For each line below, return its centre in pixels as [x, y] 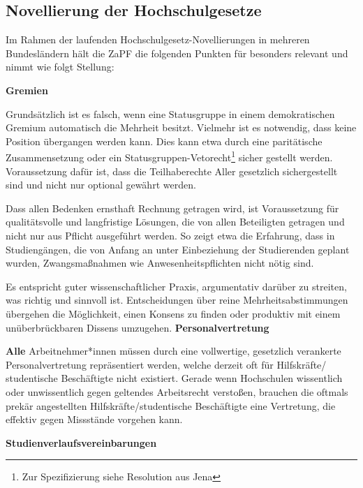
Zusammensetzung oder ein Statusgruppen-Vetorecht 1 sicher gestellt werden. [169, 156]
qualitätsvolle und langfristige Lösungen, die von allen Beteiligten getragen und [175, 222]
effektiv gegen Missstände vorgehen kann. [94, 419]
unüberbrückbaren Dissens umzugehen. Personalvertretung [138, 327]
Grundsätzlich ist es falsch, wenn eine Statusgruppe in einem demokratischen [170, 113]
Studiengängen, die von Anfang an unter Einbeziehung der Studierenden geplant [178, 249]
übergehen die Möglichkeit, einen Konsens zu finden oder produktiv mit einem [173, 313]
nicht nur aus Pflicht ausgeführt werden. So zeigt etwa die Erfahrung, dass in [170, 235]
